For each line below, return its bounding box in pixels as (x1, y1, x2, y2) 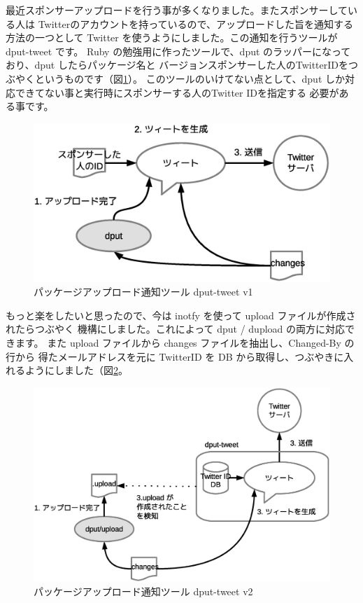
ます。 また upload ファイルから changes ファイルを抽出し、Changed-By (15, 335, 341, 350)
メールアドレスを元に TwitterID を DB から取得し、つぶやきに (57, 349, 344, 363)
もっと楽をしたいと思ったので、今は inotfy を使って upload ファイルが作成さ (6, 307, 356, 322)
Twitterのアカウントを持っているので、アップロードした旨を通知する (38, 16, 353, 31)
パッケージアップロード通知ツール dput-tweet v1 (34, 284, 253, 299)
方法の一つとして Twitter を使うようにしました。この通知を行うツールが (6, 30, 338, 45)
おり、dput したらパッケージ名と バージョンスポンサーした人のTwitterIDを (6, 57, 349, 72)
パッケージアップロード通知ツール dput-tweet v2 (34, 584, 253, 599)
